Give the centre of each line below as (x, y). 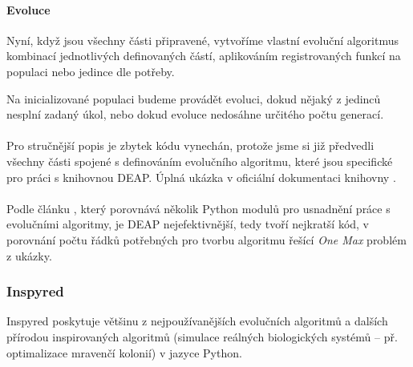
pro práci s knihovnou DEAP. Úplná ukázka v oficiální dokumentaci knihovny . (201, 177)
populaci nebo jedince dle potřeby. (91, 71)
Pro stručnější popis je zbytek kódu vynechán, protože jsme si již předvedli (190, 145)
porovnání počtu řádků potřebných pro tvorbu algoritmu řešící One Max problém (206, 239)
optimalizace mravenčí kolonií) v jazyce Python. (124, 352)
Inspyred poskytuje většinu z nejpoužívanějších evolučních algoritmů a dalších (197, 321)
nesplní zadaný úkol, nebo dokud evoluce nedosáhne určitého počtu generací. (195, 114)
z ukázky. (29, 255)
